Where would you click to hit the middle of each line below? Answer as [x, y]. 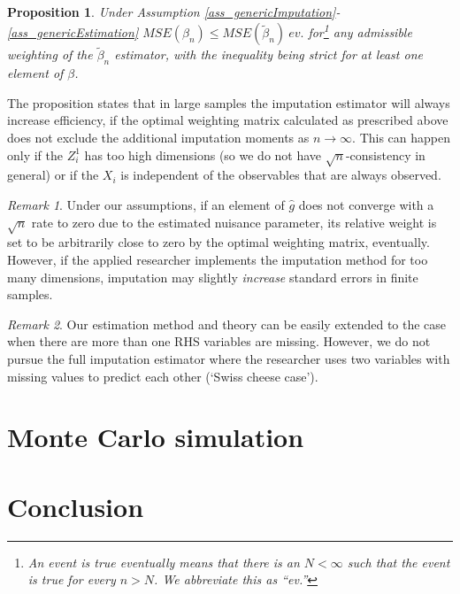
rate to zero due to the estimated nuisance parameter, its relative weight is [234, 222]
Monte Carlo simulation [156, 437]
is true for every [72, 579]
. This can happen [402, 138]
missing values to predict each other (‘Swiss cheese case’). [163, 376]
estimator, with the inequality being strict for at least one [268, 54]
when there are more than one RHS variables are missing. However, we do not [219, 341]
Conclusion [76, 506]
